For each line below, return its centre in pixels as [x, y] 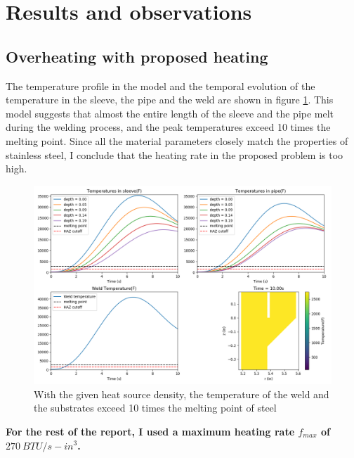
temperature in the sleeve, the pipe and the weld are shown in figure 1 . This [170, 100]
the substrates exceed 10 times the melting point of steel [155, 408]
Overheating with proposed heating [137, 56]
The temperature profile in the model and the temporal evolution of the [160, 85]
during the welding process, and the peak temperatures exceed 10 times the [168, 127]
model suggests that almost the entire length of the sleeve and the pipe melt [170, 113]
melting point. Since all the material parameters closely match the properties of [177, 140]
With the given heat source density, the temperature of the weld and [182, 394]
